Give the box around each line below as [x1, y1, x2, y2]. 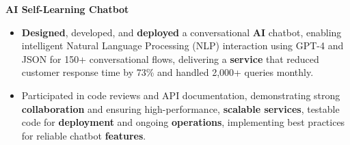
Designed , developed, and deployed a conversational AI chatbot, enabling [21, 25, 342, 39]
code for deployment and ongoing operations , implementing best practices [21, 115, 345, 129]
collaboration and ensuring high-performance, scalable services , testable [21, 101, 340, 116]
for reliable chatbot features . [21, 128, 146, 142]
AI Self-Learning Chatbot [5, 2, 129, 16]
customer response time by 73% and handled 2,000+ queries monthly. [21, 65, 314, 79]
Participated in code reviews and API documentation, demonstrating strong [21, 88, 340, 102]
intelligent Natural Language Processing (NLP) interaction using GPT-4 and [21, 38, 344, 53]
